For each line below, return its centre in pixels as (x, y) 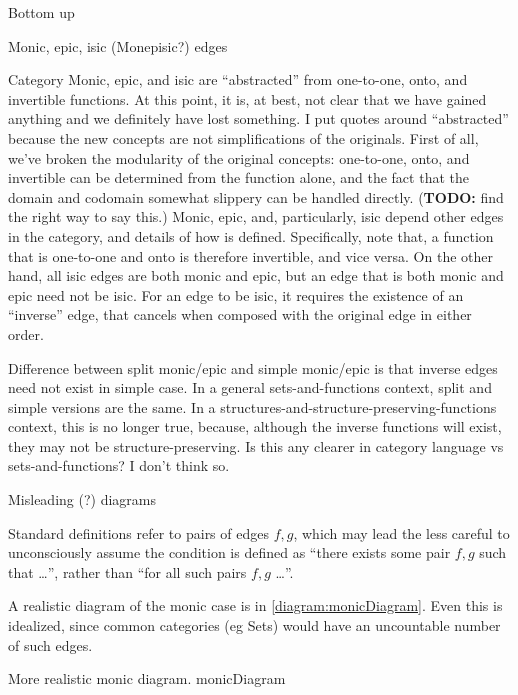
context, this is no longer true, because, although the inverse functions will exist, (255, 426)
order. (26, 333)
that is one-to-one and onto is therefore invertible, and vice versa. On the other (250, 255)
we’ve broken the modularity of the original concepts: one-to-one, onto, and (239, 157)
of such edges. (50, 644)
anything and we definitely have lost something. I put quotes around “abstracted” (258, 118)
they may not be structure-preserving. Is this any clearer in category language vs (256, 445)
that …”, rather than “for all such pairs (127, 571)
